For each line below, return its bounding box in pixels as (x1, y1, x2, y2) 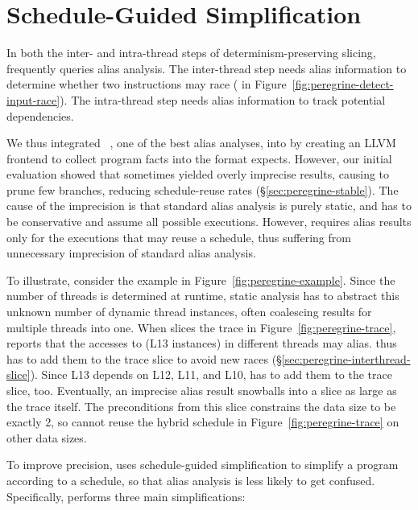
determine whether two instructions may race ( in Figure (6, 76, 287, 93)
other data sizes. (6, 429, 87, 446)
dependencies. (6, 107, 74, 124)
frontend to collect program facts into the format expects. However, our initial (6, 150, 392, 167)
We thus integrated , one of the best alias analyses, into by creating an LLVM (6, 134, 396, 151)
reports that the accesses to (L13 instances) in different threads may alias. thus (6, 335, 397, 352)
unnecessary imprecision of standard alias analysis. (6, 245, 256, 261)
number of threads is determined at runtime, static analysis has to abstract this (6, 287, 399, 304)
